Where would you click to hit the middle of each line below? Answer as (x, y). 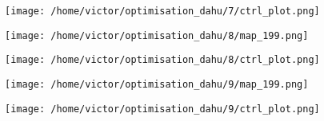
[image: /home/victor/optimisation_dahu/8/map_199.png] (157, 35)
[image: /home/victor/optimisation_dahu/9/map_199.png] (157, 84)
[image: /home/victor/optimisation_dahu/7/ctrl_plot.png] (162, 11)
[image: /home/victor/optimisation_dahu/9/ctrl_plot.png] (162, 109)
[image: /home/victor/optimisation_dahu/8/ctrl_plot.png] (162, 60)
